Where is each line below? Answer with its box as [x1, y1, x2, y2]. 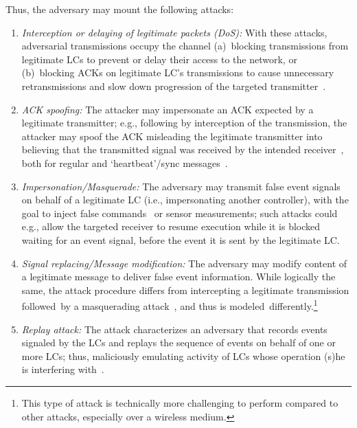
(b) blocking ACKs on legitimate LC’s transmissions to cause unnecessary [21, 65, 334, 80]
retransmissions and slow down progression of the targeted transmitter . [21, 78, 326, 93]
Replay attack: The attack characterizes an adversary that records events [21, 322, 327, 336]
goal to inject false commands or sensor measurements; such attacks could [21, 205, 338, 220]
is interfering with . [21, 362, 104, 376]
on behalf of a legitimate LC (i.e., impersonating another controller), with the [21, 192, 349, 207]
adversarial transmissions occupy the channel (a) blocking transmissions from [21, 38, 349, 53]
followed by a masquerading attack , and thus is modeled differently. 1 [21, 297, 318, 313]
